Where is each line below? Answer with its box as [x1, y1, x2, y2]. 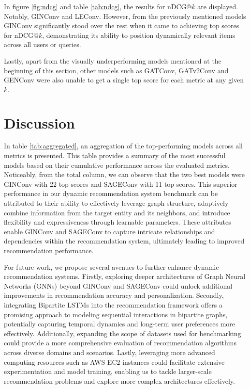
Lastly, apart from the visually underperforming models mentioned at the [4, 55, 221, 65]
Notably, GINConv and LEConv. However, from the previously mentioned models [4, 11, 246, 21]
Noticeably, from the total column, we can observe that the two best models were [4, 169, 245, 179]
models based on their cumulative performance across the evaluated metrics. [4, 160, 230, 170]
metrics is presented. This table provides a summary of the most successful [4, 150, 226, 161]
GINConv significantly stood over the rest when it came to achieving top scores [4, 20, 239, 31]
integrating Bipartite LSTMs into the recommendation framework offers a [4, 299, 222, 309]
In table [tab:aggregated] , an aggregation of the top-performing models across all [4, 141, 243, 151]
